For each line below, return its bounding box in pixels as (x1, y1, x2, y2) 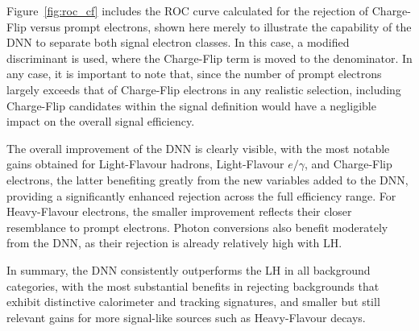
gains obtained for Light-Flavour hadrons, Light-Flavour (6, 155, 284, 172)
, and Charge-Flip (305, 155, 392, 172)
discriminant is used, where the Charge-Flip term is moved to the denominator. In (6, 49, 413, 66)
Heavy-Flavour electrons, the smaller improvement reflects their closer (6, 203, 352, 220)
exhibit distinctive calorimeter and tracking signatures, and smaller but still (6, 293, 380, 310)
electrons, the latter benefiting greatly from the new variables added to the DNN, (6, 171, 409, 188)
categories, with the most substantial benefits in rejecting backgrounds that (6, 277, 380, 294)
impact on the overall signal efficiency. (6, 113, 195, 130)
